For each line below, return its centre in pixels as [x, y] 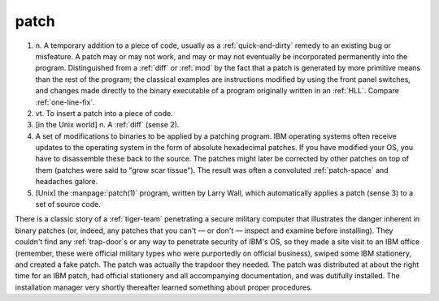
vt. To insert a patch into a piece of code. [104, 113]
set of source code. [68, 204]
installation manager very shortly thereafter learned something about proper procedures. [164, 287]
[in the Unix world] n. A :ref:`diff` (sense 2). [107, 125]
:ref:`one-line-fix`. [65, 102]
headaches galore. [67, 182]
